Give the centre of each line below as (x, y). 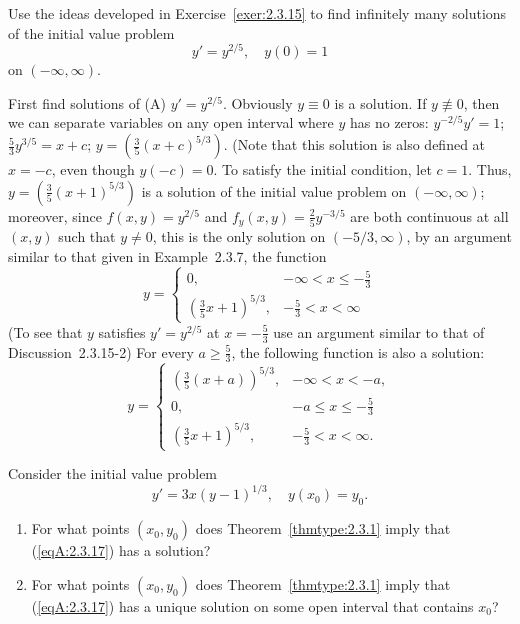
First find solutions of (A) (87, 102)
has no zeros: (389, 122)
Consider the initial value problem (113, 473)
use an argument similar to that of (379, 331)
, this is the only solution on (239, 236)
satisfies (122, 331)
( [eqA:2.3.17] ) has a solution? (121, 550)
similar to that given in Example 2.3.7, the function (167, 255)
